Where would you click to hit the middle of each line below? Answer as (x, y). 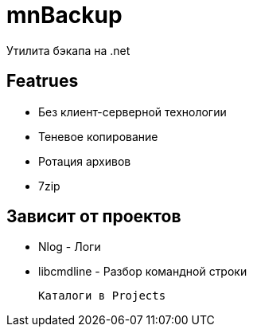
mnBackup (64, 15)
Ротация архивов (85, 161)
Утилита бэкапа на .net (68, 50)
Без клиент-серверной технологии (132, 112)
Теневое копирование (98, 136)
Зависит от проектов (94, 217)
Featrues (43, 81)
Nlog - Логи (70, 247)
